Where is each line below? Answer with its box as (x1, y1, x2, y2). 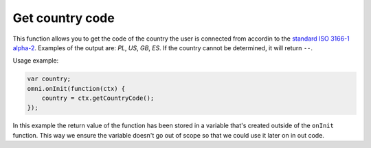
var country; (27, 75, 71, 83)
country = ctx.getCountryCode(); (41, 94, 155, 103)
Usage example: (12, 56, 59, 65)
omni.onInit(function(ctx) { (27, 85, 126, 92)
